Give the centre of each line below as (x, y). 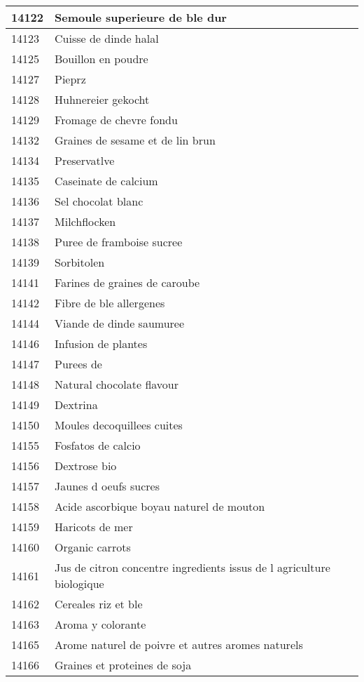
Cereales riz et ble (99, 604)
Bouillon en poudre (101, 59)
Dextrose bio (86, 466)
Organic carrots (93, 547)
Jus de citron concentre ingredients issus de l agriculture (192, 567)
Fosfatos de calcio (98, 445)
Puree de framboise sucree (119, 242)
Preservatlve (85, 160)
